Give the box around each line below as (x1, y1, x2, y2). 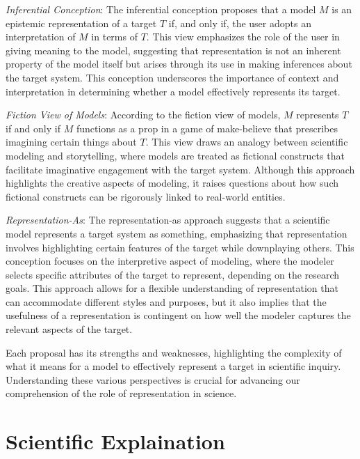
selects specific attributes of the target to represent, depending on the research (6, 267, 340, 281)
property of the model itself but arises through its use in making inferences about (6, 56, 352, 71)
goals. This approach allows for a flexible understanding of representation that (6, 281, 338, 295)
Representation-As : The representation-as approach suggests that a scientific (6, 212, 330, 227)
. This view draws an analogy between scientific (145, 134, 348, 149)
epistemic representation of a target (6, 15, 157, 30)
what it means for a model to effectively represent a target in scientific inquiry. (6, 359, 341, 373)
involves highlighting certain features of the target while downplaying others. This (6, 240, 354, 254)
